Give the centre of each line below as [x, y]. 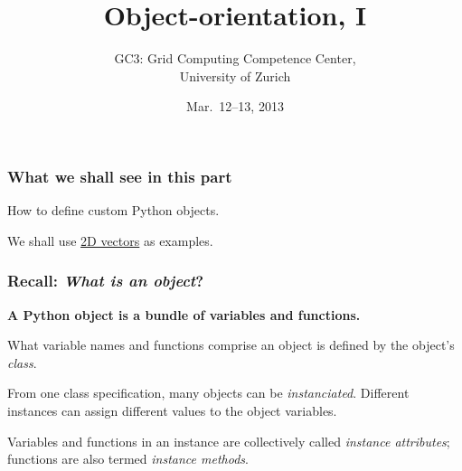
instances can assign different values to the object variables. [172, 410]
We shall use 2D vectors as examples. [110, 240]
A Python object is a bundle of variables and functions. [184, 314]
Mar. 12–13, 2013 [235, 106]
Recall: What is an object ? [106, 281]
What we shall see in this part [120, 176]
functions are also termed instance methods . [128, 459]
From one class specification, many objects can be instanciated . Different [208, 393]
